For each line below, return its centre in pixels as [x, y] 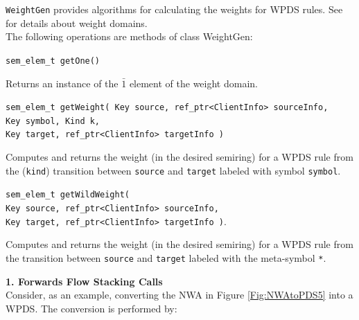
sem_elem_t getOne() [53, 61]
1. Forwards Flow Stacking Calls [84, 281]
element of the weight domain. [193, 83]
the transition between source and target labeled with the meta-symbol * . [166, 257]
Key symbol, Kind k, [53, 121]
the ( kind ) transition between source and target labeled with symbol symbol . [173, 170]
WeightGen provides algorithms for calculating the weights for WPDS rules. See [174, 9]
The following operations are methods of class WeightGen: [129, 36]
